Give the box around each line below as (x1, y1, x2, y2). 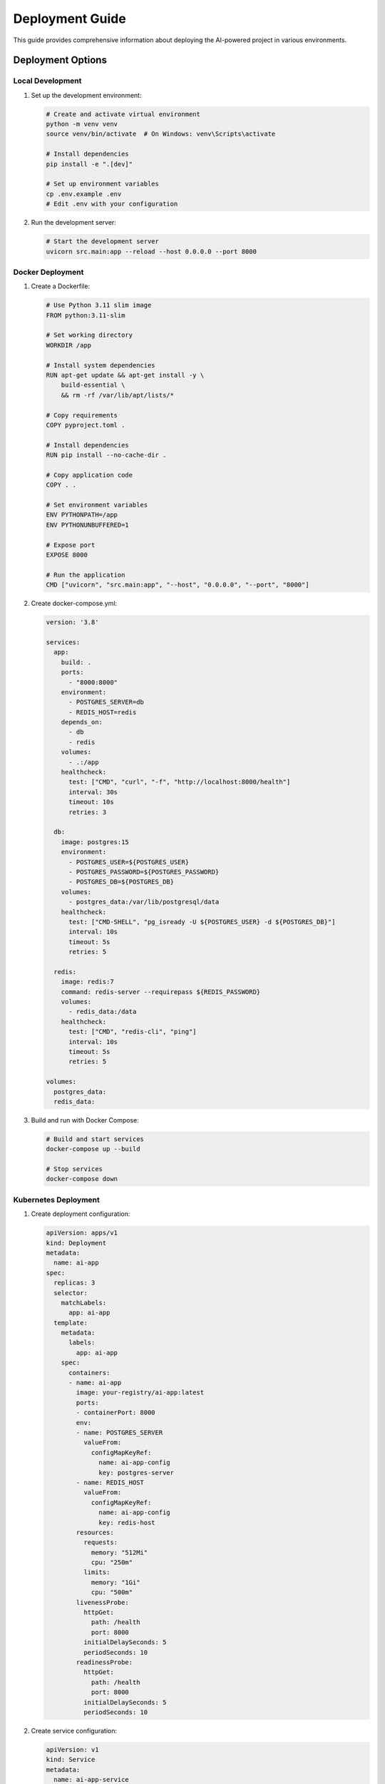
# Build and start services (46, 1135, 144, 1143)
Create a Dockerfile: (31, 282, 91, 290)
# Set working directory (46, 331, 133, 339)
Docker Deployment (13, 267, 84, 277)
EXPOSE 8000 (46, 551, 88, 559)
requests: (83, 1539, 118, 1546)
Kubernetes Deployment (13, 1195, 100, 1205)
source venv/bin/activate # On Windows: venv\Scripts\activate (46, 130, 276, 138)
